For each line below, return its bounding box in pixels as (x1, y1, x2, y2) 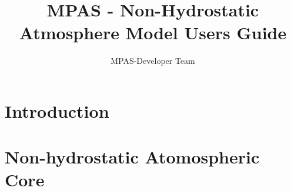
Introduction (5, 98, 109, 122)
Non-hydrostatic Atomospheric (5, 145, 260, 169)
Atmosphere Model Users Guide (19, 21, 287, 45)
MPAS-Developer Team (111, 54, 195, 67)
